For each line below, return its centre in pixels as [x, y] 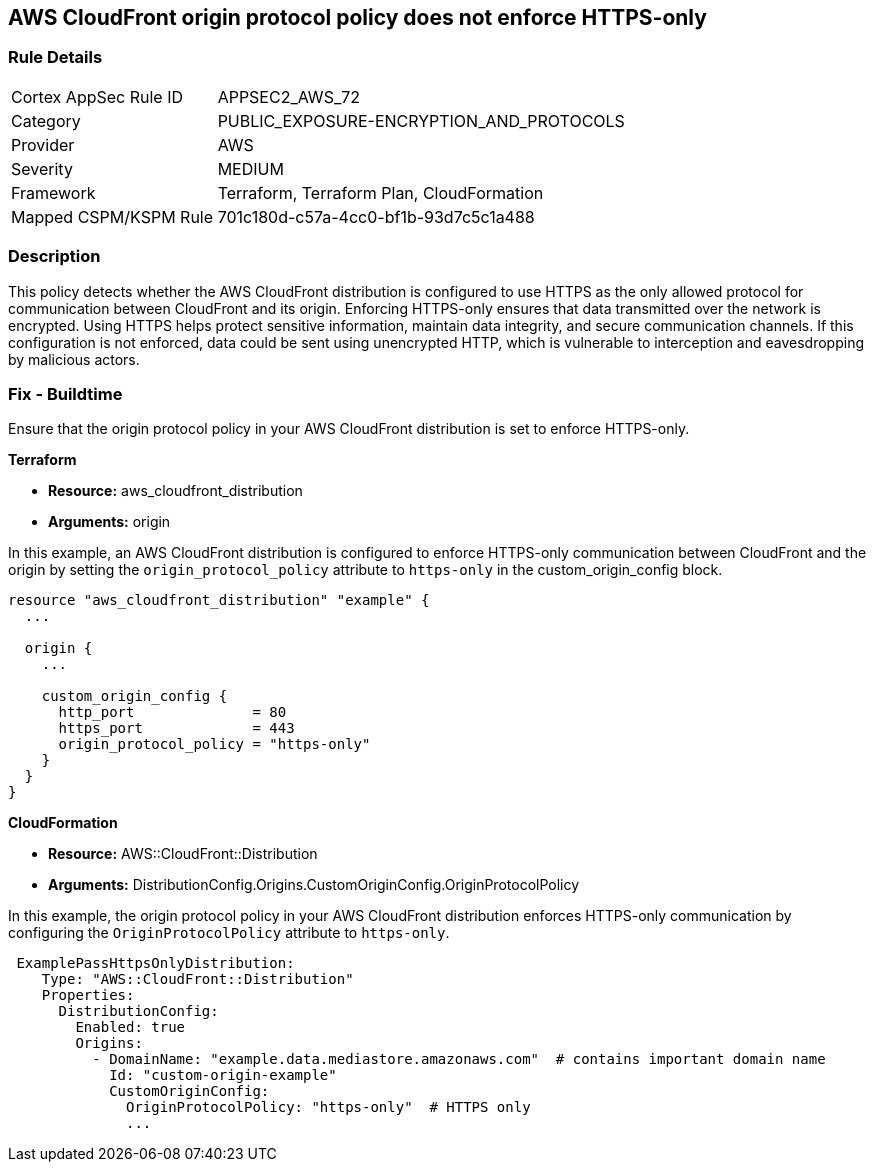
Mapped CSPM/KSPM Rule [112, 216]
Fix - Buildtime [65, 393]
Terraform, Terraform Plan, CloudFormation [380, 192]
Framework [53, 192]
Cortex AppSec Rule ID [97, 96]
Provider [43, 144]
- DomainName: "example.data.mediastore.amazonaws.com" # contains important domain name [459, 1059]
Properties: [88, 995]
